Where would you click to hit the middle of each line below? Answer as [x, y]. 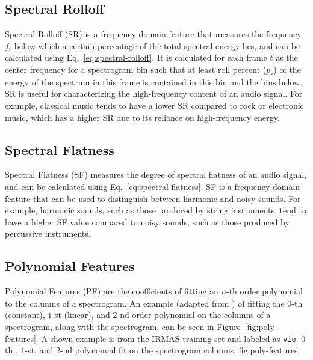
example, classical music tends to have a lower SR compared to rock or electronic [154, 105]
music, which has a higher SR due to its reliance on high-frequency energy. [142, 117]
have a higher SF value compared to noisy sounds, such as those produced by [147, 221]
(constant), [25, 315]
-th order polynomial [264, 291]
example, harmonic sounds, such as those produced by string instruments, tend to [156, 210]
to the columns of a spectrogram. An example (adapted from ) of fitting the [145, 303]
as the [287, 57]
